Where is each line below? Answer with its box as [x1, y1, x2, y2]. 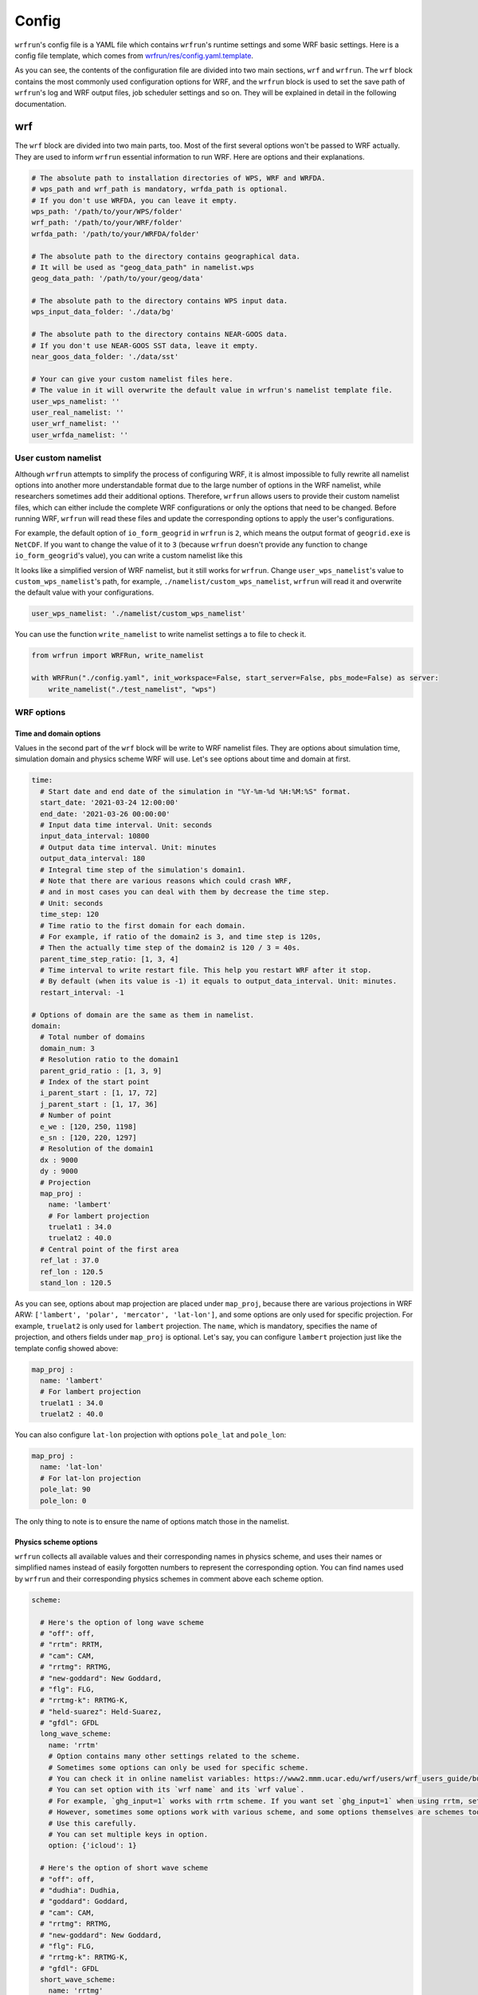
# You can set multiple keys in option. [48, 1830, 209, 1839]
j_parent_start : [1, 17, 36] [40, 1100, 159, 1108]
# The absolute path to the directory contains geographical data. [31, 251, 301, 261]
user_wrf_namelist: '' [31, 419, 120, 429]
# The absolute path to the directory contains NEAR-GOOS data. [31, 330, 288, 339]
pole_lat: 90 [40, 1485, 91, 1494]
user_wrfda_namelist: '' [31, 430, 129, 439]
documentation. [14, 99, 67, 109]
